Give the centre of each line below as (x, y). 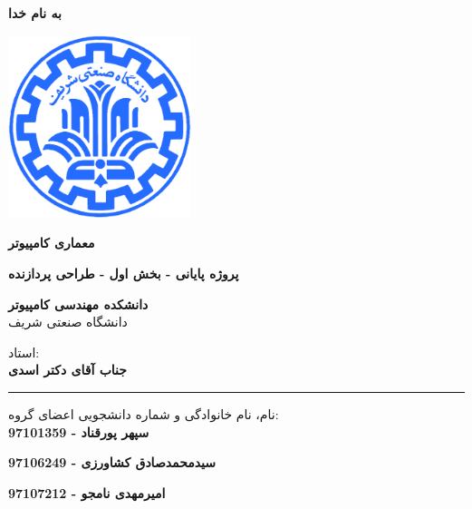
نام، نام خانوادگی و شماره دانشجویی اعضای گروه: (144, 413)
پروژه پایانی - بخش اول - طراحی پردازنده (124, 273)
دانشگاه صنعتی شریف (68, 322)
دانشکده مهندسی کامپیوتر (78, 303)
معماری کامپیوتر (52, 243)
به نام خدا (35, 13)
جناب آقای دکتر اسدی (67, 370)
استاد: (24, 352)
